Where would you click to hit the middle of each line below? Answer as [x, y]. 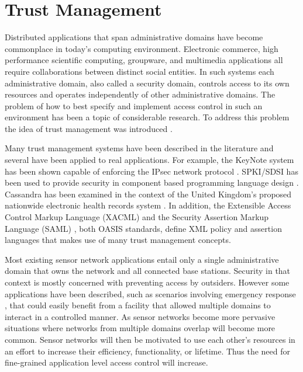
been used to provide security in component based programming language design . [152, 182]
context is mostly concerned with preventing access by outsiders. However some [147, 282]
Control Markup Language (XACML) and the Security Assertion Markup [137, 217]
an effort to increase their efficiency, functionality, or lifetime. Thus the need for [148, 351]
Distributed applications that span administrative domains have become [134, 37]
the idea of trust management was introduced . [89, 128]
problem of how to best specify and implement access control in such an [134, 105]
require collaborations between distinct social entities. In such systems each [140, 71]
